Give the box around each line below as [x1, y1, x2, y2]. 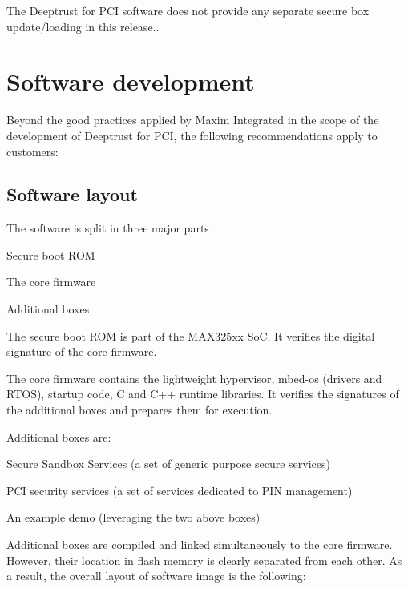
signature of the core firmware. [6, 343, 157, 360]
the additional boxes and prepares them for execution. [6, 401, 273, 418]
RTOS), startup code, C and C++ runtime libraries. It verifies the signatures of [6, 385, 399, 402]
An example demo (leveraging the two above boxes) [6, 509, 261, 526]
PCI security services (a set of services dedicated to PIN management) [6, 482, 353, 498]
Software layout [6, 182, 138, 207]
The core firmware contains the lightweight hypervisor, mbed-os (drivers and [6, 369, 382, 386]
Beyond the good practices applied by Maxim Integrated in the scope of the [6, 111, 379, 128]
